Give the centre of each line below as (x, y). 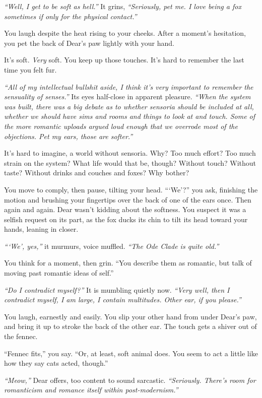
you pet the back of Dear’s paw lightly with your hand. (89, 43)
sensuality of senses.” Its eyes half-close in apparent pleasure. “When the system (127, 96)
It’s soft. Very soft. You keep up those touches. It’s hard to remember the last (124, 60)
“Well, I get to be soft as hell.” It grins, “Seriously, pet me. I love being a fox (123, 6)
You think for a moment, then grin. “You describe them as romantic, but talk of (128, 263)
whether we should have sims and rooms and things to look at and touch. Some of (130, 116)
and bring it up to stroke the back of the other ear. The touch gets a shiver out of (130, 326)
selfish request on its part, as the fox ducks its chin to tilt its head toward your (126, 219)
